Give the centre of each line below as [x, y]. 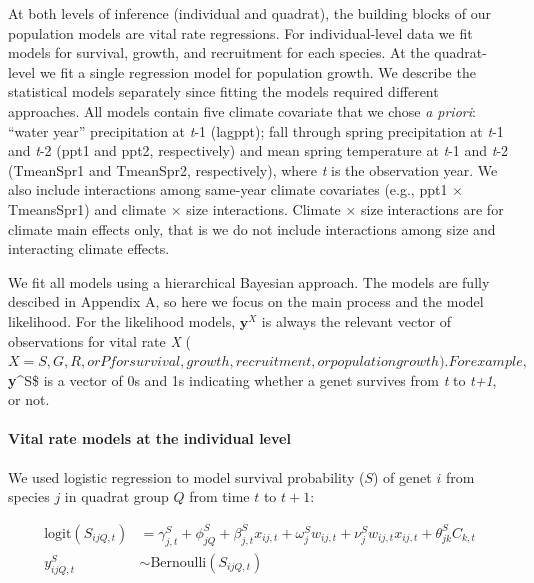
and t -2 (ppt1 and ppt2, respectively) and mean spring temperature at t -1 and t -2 [258, 150]
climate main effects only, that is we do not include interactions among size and [252, 228]
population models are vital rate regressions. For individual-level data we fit [240, 32]
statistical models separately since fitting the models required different [223, 91]
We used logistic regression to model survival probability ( [186, 476]
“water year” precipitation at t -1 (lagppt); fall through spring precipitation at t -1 [256, 130]
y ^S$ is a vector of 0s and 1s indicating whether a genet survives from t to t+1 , [252, 379]
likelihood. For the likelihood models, [122, 320]
